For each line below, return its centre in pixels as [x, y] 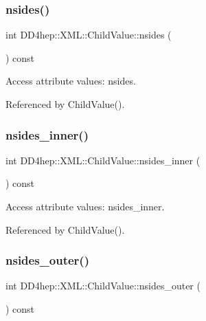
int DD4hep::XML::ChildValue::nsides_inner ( [103, 160]
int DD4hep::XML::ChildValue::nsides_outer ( [103, 286]
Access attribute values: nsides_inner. [85, 206]
